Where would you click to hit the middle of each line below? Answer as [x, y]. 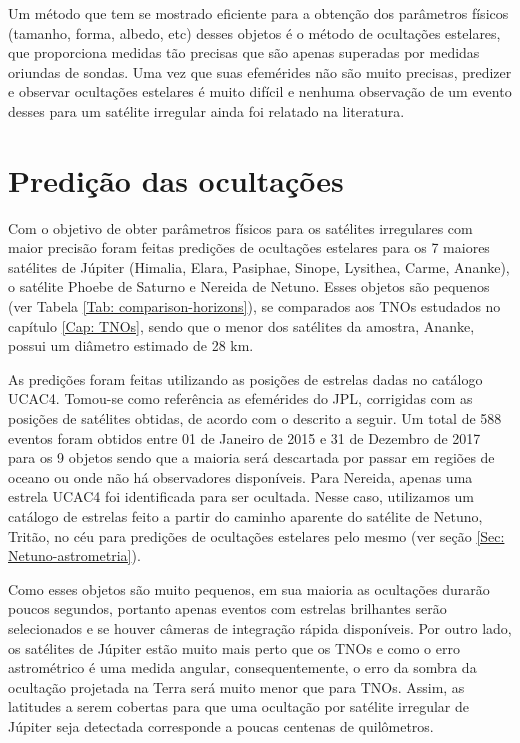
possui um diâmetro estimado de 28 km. [131, 345]
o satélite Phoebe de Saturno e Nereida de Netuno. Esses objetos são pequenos [249, 286]
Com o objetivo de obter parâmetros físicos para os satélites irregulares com [240, 227]
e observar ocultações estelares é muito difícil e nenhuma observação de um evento [260, 91]
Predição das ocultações [176, 179]
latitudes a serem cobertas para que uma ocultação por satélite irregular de [239, 706]
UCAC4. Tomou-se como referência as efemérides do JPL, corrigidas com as [240, 398]
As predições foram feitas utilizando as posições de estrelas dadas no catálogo [245, 378]
